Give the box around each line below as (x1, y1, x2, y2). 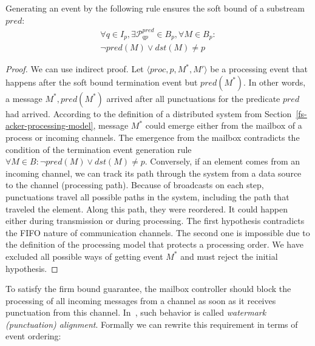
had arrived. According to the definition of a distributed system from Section (5, 107, 292, 120)
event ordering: (5, 330, 61, 342)
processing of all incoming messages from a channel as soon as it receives (5, 294, 276, 307)
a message (5, 92, 42, 104)
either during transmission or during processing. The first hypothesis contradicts (5, 214, 305, 227)
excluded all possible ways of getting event (5, 249, 163, 262)
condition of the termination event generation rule (5, 143, 192, 155)
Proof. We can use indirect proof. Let (5, 63, 144, 75)
